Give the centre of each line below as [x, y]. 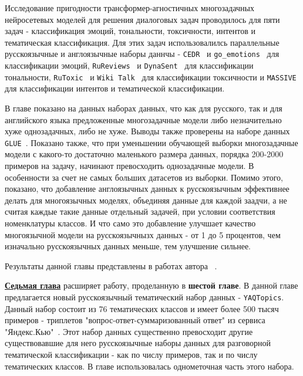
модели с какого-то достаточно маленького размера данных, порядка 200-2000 [144, 154]
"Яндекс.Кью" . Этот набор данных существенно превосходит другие [129, 331]
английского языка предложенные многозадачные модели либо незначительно [143, 119]
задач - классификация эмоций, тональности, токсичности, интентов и [130, 31]
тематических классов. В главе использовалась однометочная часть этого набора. [149, 366]
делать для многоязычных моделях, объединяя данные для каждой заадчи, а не [146, 200]
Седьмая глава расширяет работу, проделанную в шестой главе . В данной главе [151, 285]
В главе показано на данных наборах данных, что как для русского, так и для [144, 108]
